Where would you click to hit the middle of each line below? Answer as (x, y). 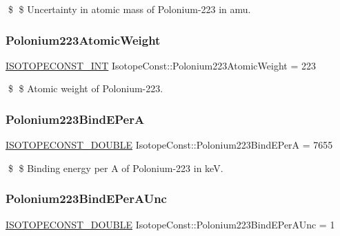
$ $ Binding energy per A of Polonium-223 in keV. (116, 168)
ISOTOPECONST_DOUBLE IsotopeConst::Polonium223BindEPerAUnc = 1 (170, 224)
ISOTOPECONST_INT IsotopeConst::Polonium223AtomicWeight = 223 (161, 65)
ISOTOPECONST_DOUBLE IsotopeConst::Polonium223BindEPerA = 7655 (169, 145)
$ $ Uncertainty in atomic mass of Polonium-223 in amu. (129, 9)
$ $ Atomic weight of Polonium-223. (86, 88)
